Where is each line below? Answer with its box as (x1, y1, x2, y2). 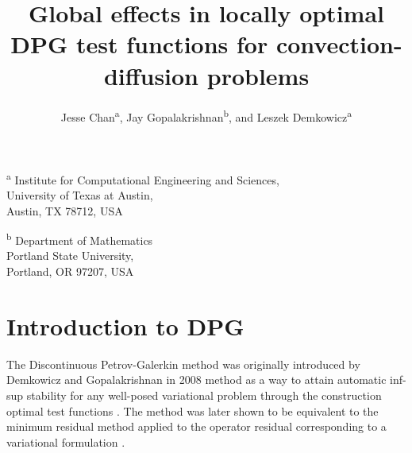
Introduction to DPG (6, 309, 245, 342)
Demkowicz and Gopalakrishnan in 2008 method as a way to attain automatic (6, 371, 387, 388)
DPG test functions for (10, 28, 268, 60)
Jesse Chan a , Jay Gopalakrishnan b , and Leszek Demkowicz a (60, 106, 352, 125)
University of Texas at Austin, (6, 187, 153, 203)
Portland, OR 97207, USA (6, 263, 134, 280)
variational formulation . (6, 433, 125, 450)
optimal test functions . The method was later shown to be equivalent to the (6, 402, 379, 419)
